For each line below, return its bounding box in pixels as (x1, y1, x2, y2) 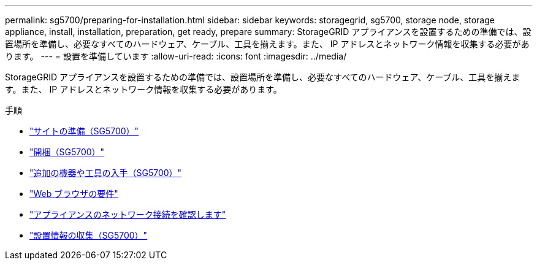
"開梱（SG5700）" (29, 147, 105, 157)
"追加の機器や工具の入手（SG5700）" (29, 167, 182, 178)
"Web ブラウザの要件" (29, 188, 118, 199)
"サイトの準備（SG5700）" (29, 126, 139, 136)
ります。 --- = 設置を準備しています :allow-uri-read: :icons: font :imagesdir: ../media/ (5, 51, 347, 61)
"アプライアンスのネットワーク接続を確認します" (29, 209, 226, 220)
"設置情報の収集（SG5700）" (29, 230, 148, 240)
